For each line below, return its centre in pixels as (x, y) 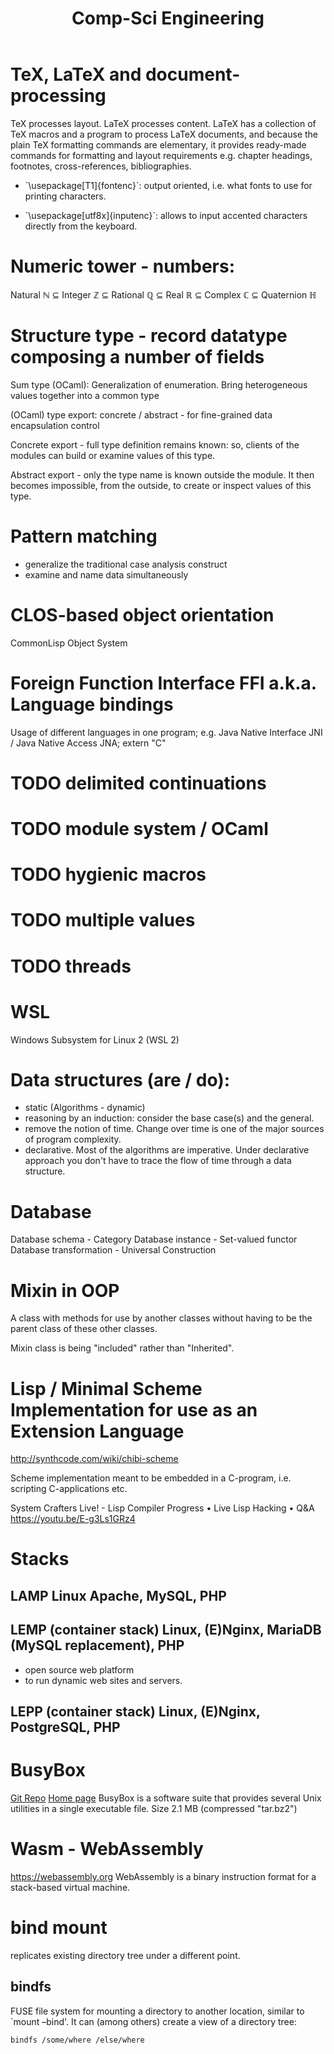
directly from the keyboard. (81, 226)
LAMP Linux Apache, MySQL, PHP (118, 1595)
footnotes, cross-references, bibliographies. (101, 166)
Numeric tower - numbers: (123, 266)
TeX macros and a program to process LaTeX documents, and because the (164, 134)
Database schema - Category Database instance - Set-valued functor (154, 1239)
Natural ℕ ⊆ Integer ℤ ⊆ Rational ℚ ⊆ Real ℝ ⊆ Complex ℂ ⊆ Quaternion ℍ (163, 294)
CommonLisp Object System (69, 643)
